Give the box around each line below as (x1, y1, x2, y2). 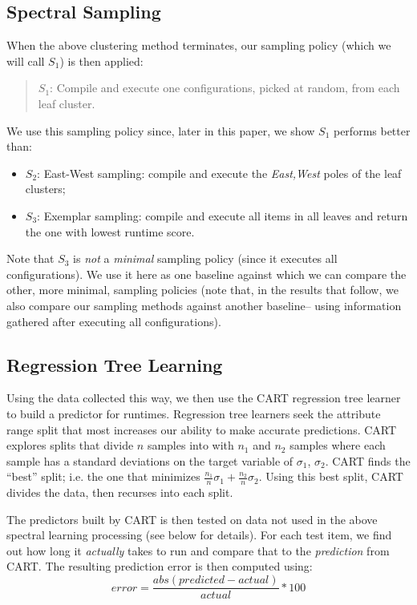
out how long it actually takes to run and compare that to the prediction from (6, 542, 390, 559)
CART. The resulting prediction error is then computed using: (6, 558, 313, 575)
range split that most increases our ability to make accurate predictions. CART (6, 421, 397, 438)
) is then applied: (59, 52, 144, 69)
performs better (333, 122, 411, 139)
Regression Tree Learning (6, 352, 223, 377)
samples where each (289, 437, 386, 454)
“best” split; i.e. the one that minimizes (6, 468, 200, 485)
